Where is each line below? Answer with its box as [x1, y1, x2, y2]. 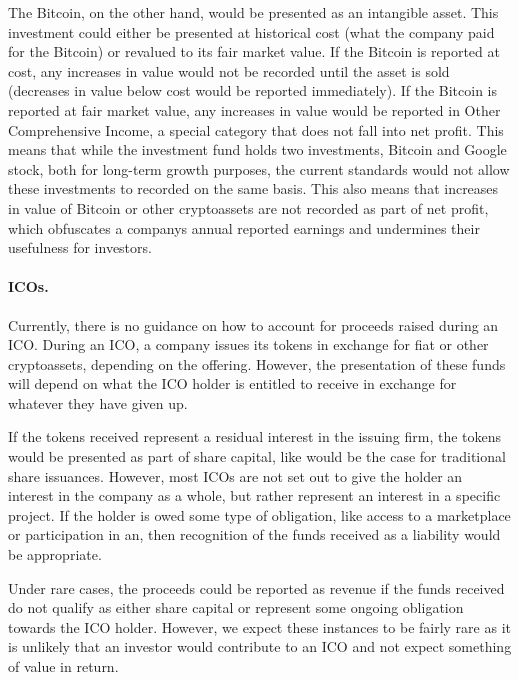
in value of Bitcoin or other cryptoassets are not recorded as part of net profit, [8, 197, 489, 218]
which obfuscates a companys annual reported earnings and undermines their [8, 217, 480, 238]
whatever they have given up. [8, 392, 188, 413]
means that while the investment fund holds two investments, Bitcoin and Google [8, 139, 507, 160]
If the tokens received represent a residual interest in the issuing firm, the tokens [8, 426, 502, 447]
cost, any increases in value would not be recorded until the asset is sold [8, 60, 450, 81]
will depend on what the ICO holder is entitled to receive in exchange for [8, 373, 457, 394]
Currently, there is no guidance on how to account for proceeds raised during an [8, 314, 499, 335]
